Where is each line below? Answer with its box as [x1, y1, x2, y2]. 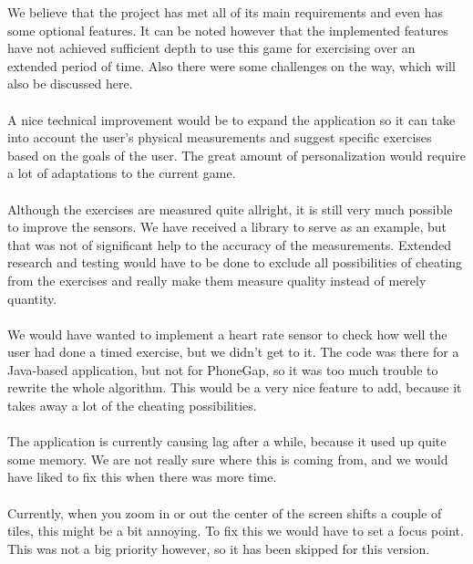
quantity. [7, 288, 57, 308]
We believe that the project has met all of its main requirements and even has [7, 3, 443, 21]
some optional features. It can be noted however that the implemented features [7, 20, 448, 39]
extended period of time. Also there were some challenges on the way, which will [7, 56, 456, 75]
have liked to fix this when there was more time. [7, 467, 277, 486]
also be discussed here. [7, 74, 133, 93]
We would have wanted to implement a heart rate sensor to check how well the [7, 324, 447, 343]
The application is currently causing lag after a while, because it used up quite [7, 432, 447, 451]
